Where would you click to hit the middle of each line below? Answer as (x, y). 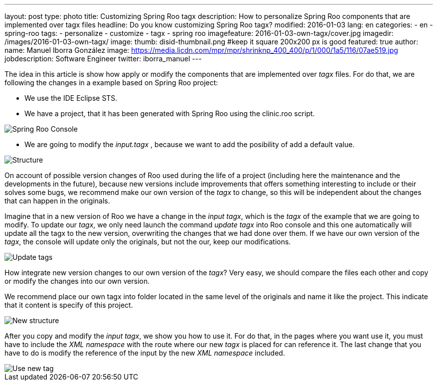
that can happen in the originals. (57, 201)
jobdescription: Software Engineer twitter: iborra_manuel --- (103, 59)
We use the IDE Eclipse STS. (71, 98)
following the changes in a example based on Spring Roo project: (111, 83)
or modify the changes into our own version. (77, 281)
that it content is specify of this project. (69, 305)
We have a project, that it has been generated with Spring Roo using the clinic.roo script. (170, 113)
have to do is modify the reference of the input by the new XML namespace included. (145, 353)
